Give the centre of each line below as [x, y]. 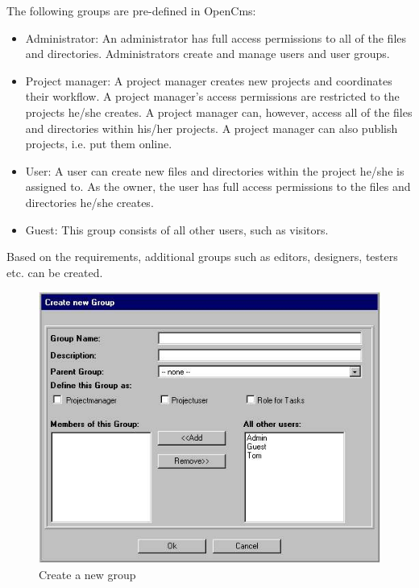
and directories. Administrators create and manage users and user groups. [207, 54]
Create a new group [87, 574]
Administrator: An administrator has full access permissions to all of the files [216, 37]
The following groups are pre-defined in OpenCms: [131, 10]
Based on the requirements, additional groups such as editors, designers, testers [202, 257]
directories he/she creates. [89, 202]
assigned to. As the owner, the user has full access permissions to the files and [218, 186]
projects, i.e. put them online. [99, 144]
